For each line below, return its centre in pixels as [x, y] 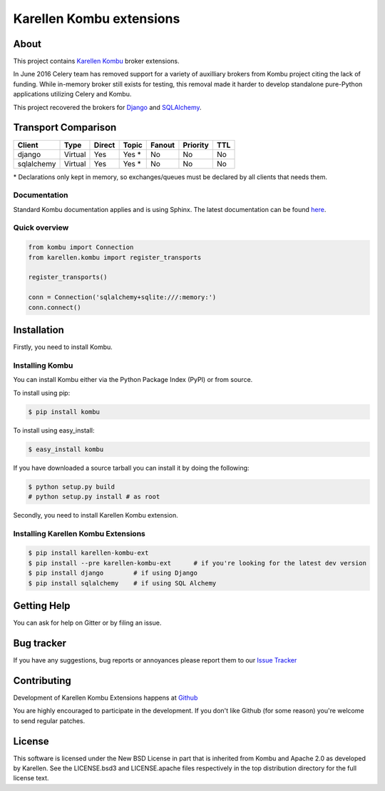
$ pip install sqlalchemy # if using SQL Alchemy [122, 583]
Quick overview [41, 228]
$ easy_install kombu [66, 449]
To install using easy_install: [54, 430]
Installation [38, 329]
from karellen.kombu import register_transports [115, 257]
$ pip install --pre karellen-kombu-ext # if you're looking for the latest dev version [197, 563]
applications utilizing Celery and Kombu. [72, 94]
